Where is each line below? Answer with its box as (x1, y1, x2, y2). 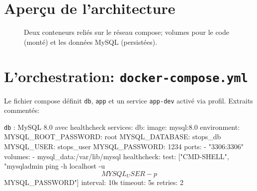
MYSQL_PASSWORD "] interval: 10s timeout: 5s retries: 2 (4, 177, 184, 188)
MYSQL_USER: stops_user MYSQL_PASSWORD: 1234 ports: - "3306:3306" (4, 141, 244, 152)
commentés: (4, 105, 40, 115)
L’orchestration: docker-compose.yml (4, 66, 248, 86)
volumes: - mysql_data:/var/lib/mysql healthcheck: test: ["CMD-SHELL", (4, 151, 229, 161)
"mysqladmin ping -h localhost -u (4, 161, 105, 171)
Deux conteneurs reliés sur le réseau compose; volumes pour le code (24, 27, 230, 37)
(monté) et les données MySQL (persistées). (24, 36, 158, 47)
